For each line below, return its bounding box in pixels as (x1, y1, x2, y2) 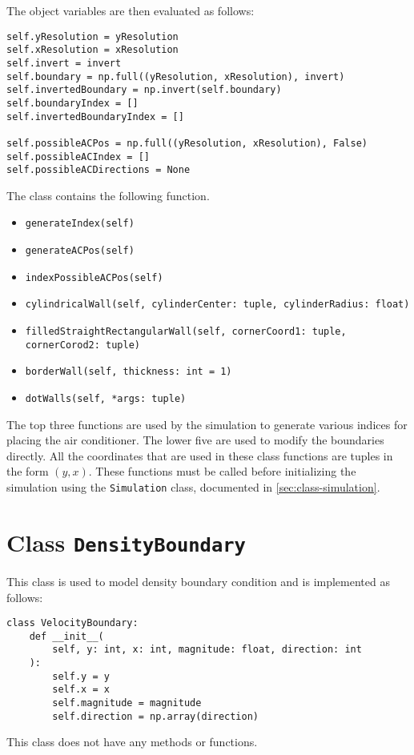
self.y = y (52, 670, 110, 682)
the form (6, 463, 49, 480)
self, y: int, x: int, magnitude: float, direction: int (52, 644, 362, 656)
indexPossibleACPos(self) (25, 271, 163, 283)
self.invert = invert (6, 57, 122, 69)
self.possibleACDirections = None (6, 164, 191, 176)
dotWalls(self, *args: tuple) (25, 393, 187, 404)
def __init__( (29, 630, 104, 642)
